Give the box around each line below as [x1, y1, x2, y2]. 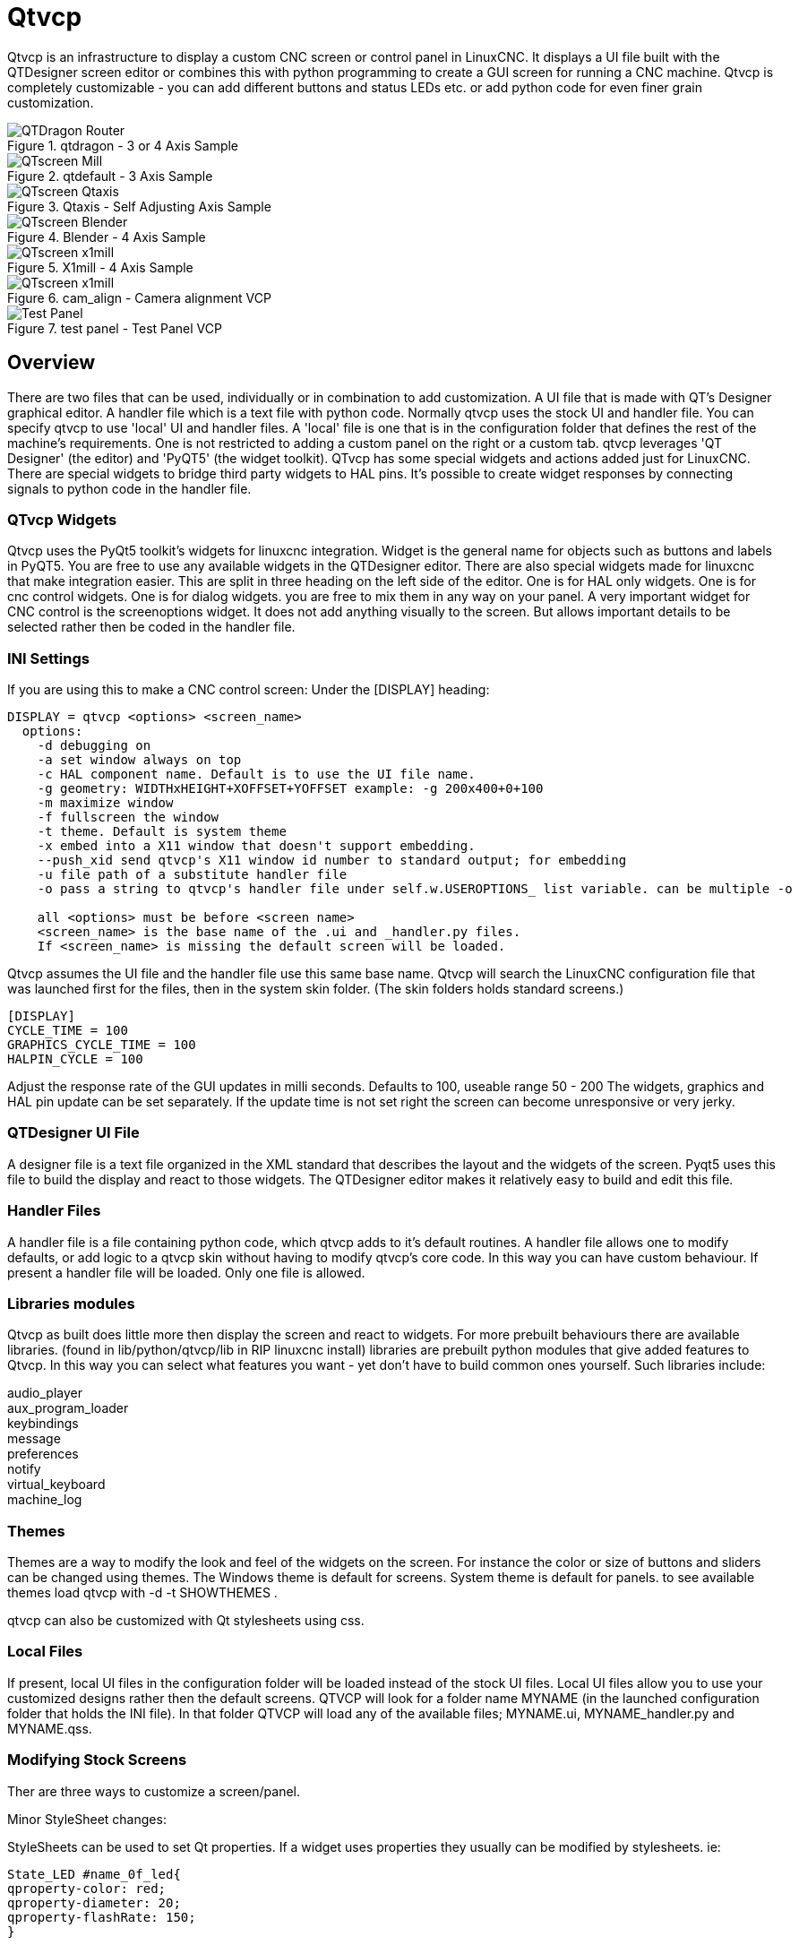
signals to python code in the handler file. [7, 480, 252, 496]
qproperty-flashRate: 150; [7, 1909, 196, 1924]
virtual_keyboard [7, 1476, 106, 1493]
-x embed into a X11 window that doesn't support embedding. [37, 839, 476, 854]
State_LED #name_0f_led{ [7, 1866, 181, 1881]
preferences [7, 1446, 79, 1462]
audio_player [7, 1385, 82, 1401]
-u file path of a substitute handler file [37, 867, 348, 882]
